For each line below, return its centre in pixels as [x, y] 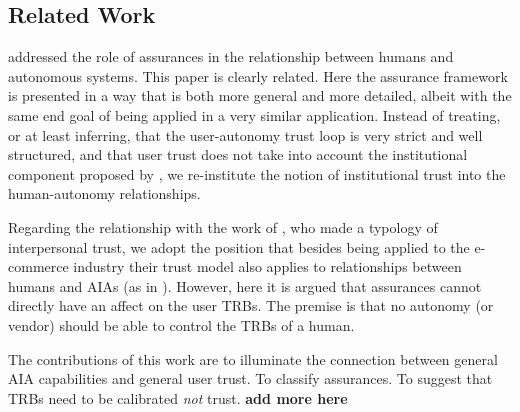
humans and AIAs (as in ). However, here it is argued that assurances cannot [245, 285]
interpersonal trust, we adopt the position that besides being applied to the [239, 246]
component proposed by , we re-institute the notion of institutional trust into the [257, 173]
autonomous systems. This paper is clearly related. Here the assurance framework [258, 75]
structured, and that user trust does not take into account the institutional [238, 154]
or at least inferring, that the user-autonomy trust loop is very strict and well [245, 134]
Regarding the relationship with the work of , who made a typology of [223, 226]
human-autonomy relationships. [104, 193]
